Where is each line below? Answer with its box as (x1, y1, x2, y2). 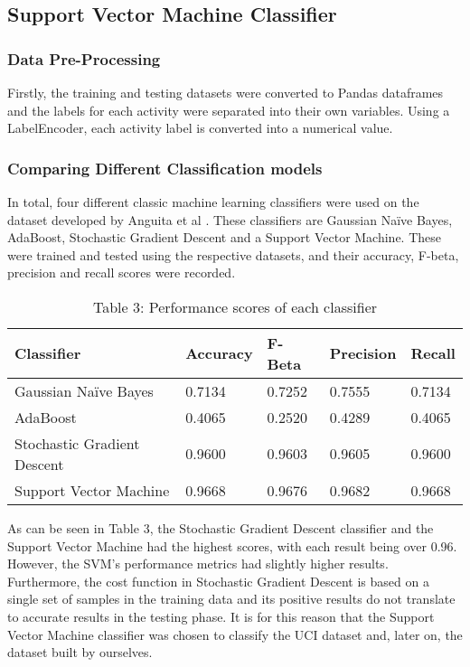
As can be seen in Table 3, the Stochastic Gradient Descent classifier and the (7, 518, 434, 537)
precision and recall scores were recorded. (7, 263, 236, 282)
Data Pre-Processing (7, 47, 161, 70)
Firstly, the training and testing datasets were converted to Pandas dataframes (7, 83, 444, 101)
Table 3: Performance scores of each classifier (92, 296, 378, 317)
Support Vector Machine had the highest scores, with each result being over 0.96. (7, 536, 457, 555)
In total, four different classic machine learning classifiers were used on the (7, 193, 419, 211)
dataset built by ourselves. (7, 643, 153, 662)
